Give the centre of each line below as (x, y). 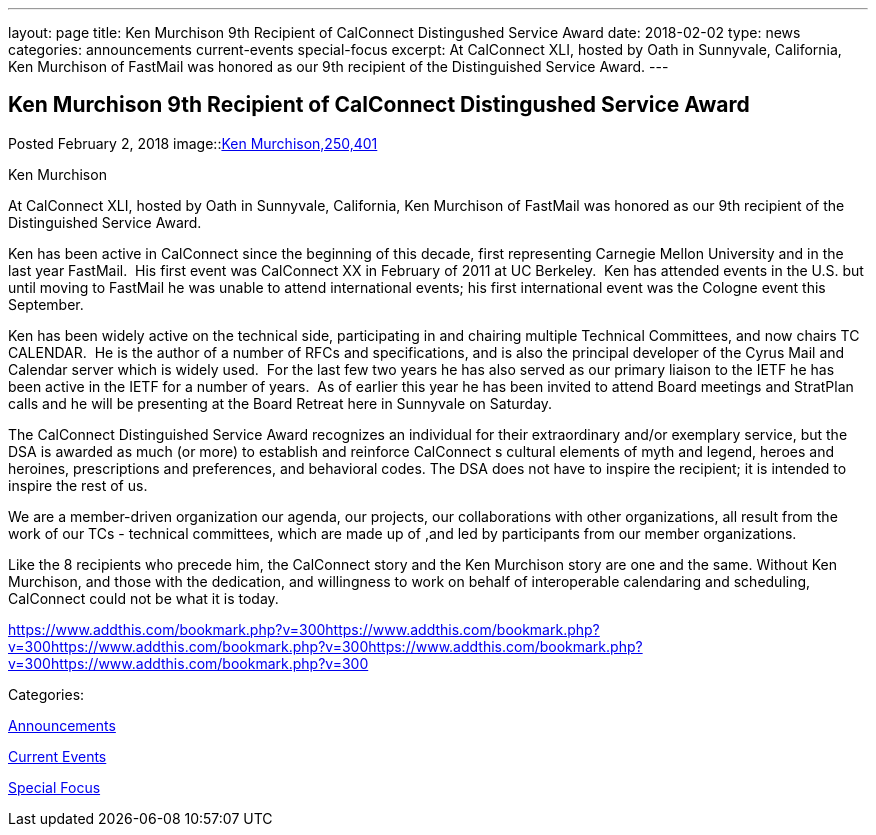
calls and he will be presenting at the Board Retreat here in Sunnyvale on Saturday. (280, 403)
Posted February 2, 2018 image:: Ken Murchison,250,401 (193, 143)
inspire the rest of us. (78, 485)
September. (46, 304)
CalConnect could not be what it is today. (143, 598)
